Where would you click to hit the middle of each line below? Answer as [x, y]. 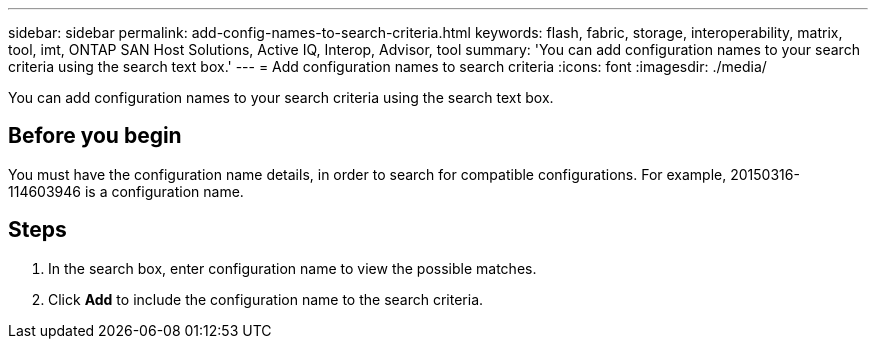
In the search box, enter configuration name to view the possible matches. [292, 268]
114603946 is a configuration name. [126, 191]
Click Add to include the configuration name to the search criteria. [266, 299]
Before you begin [95, 136]
